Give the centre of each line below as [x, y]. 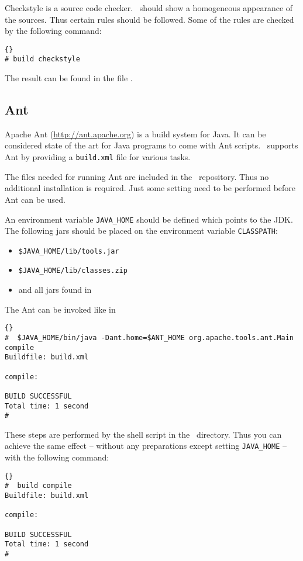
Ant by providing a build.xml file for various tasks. [98, 157]
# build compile [38, 486]
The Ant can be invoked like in [60, 309]
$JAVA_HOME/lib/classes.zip [73, 271]
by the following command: [53, 31]
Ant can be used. [35, 199]
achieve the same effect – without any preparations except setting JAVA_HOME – [146, 446]
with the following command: [57, 457]
